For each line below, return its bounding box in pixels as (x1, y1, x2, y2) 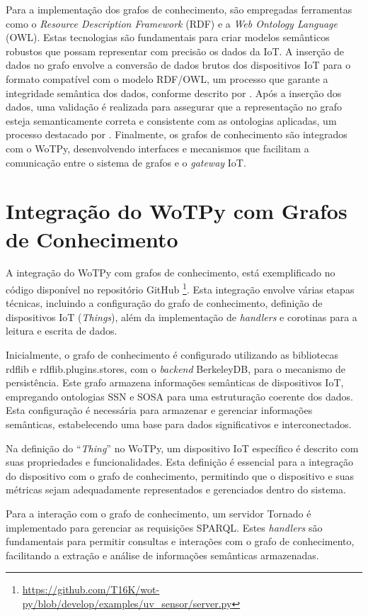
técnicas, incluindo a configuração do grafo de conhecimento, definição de (6, 296, 323, 310)
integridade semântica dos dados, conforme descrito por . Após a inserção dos (6, 85, 342, 100)
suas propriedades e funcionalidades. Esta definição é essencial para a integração (6, 454, 353, 469)
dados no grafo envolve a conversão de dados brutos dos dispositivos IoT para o (6, 57, 351, 72)
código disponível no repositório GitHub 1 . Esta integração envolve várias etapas (6, 280, 355, 296)
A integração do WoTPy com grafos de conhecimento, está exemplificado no (6, 265, 335, 280)
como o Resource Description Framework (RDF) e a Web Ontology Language (6, 16, 338, 30)
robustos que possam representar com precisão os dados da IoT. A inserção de (6, 43, 345, 58)
